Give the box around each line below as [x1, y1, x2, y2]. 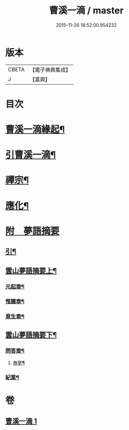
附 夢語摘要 [5, 225, 60, 237]
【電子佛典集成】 [29, 66, 71, 73]
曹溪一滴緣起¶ [5, 124, 65, 135]
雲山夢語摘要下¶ [5, 330, 57, 339]
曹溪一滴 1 [5, 417, 38, 425]
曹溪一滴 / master [49, 5, 124, 16]
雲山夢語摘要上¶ [5, 266, 57, 275]
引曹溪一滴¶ [5, 149, 56, 161]
